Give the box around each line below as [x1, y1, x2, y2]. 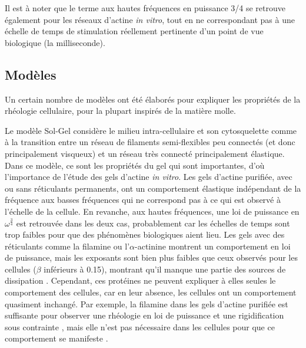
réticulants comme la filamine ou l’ [5, 239, 130, 252]
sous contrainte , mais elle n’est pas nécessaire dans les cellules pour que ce [5, 320, 275, 333]
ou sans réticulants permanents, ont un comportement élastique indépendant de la [5, 182, 301, 194]
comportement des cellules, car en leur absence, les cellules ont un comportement [5, 286, 297, 298]
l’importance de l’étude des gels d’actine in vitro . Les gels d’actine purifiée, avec [5, 170, 292, 183]
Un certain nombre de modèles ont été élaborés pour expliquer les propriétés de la [5, 93, 301, 105]
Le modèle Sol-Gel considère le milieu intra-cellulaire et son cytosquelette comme [5, 124, 297, 136]
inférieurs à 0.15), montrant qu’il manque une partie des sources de [44, 262, 286, 275]
